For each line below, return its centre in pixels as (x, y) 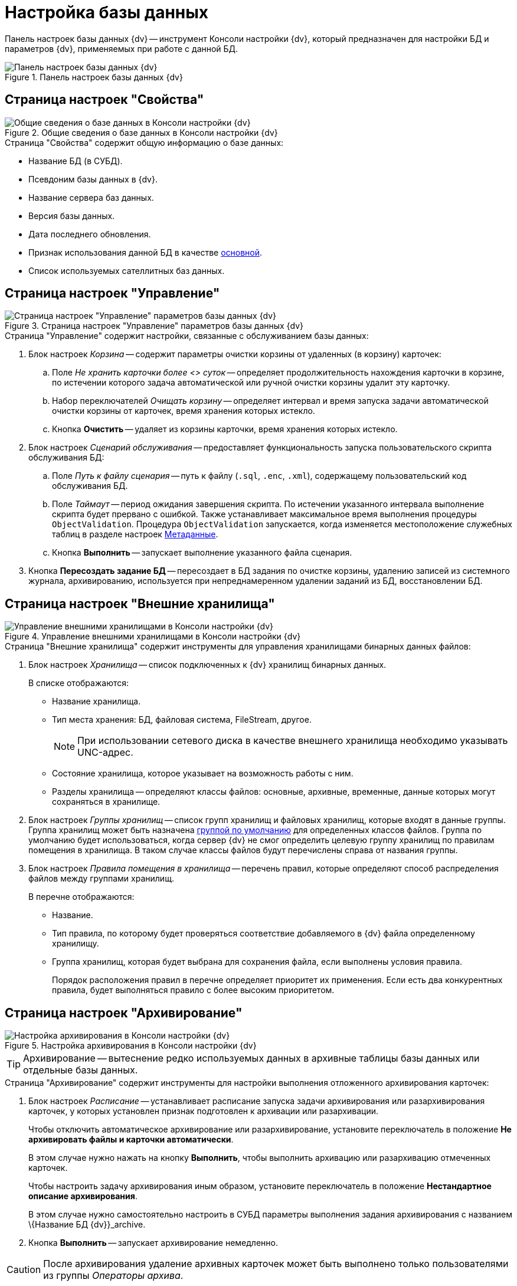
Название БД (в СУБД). (76, 161)
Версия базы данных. (72, 216)
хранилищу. (76, 944)
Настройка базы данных (107, 12)
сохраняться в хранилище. (106, 802)
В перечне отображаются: (81, 897)
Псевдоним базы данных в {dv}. (93, 179)
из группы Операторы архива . (113, 1276)
